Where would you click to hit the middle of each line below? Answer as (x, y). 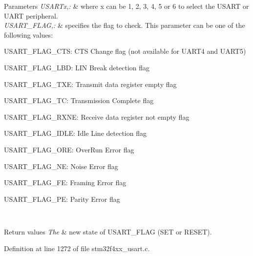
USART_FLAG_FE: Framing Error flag (65, 182)
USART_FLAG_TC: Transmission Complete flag (79, 100)
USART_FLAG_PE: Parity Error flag (62, 199)
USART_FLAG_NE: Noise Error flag (61, 166)
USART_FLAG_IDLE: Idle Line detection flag (75, 133)
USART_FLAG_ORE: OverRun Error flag (69, 149)
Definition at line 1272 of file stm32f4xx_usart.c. (77, 248)
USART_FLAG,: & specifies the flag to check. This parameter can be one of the (125, 25)
